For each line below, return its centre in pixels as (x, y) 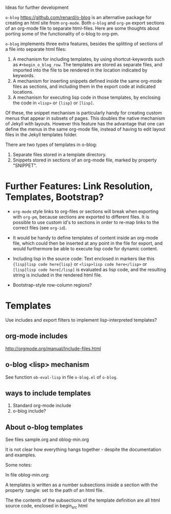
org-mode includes (37, 336)
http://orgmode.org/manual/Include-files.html (53, 348)
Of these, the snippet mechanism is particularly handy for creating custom (84, 113)
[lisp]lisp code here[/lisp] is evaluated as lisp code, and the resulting (89, 269)
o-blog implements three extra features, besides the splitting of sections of (84, 44)
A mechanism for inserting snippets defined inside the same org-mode (87, 81)
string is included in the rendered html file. (57, 275)
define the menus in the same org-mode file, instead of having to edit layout (85, 129)
